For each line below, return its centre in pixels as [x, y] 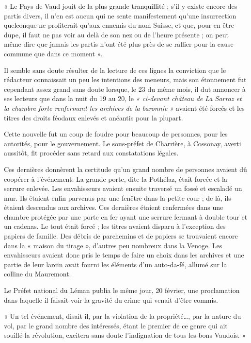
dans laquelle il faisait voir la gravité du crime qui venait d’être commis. [111, 300]
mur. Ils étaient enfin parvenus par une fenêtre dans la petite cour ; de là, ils [118, 197]
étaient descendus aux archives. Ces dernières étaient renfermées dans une [114, 207]
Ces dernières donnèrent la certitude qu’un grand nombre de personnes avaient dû [125, 169]
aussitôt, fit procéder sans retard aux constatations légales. [91, 153]
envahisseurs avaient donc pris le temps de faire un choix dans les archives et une [124, 255]
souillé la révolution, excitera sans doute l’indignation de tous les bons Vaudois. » [125, 335]
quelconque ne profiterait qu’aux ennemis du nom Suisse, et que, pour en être [119, 25]
